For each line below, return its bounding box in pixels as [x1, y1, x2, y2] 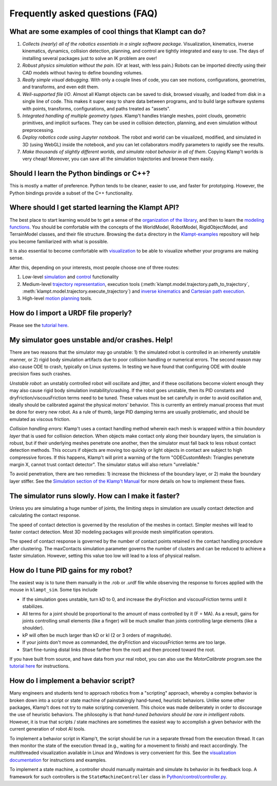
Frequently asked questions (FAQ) [9, 8, 158, 19]
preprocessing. [22, 127, 54, 133]
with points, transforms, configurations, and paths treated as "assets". [22, 105, 171, 111]
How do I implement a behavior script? [9, 677, 135, 685]
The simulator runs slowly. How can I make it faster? [9, 491, 180, 500]
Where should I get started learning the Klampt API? [9, 203, 180, 212]
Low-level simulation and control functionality [22, 274, 119, 280]
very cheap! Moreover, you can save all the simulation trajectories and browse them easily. [22, 156, 214, 162]
